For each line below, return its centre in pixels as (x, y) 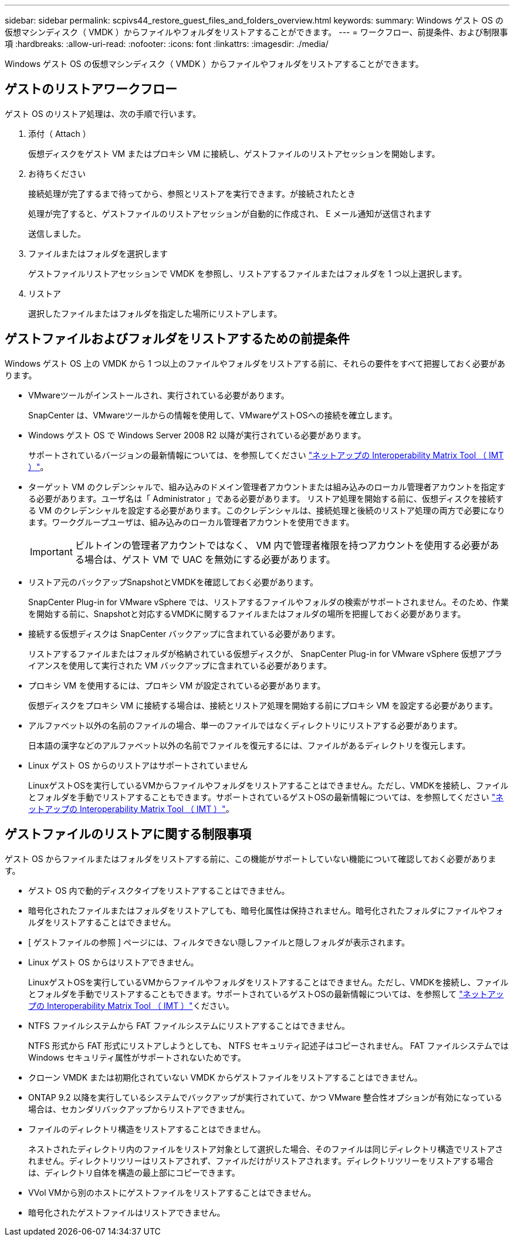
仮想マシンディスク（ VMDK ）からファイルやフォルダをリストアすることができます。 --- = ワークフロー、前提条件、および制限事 (256, 32)
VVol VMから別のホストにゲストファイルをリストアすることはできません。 (172, 1192)
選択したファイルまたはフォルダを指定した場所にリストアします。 (155, 313)
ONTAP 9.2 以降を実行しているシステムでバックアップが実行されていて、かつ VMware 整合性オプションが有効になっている (266, 1097)
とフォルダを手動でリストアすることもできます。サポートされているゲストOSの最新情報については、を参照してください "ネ (266, 797)
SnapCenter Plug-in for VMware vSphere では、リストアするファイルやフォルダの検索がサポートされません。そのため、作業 (269, 602)
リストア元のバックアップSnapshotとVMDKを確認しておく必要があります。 (173, 582)
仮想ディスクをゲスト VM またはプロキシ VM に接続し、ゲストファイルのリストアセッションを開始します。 (234, 153)
